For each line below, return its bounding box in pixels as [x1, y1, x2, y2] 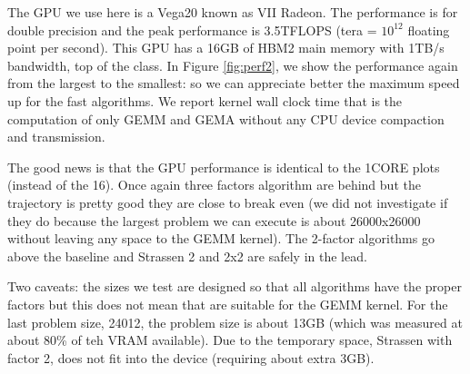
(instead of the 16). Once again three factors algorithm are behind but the [7, 175, 421, 194]
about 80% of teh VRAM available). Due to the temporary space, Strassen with [7, 330, 453, 349]
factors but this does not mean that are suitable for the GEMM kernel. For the [7, 294, 448, 313]
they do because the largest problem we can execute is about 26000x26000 [7, 211, 421, 230]
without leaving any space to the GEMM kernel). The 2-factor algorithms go [7, 229, 435, 248]
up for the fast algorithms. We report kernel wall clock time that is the [7, 91, 403, 110]
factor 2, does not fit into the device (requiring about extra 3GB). [7, 348, 375, 367]
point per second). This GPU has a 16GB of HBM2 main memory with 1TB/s [7, 38, 445, 57]
